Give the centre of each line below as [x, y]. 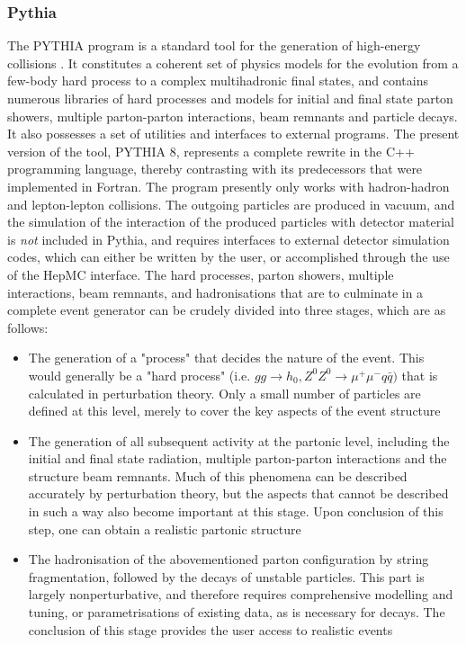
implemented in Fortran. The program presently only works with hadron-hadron [229, 186]
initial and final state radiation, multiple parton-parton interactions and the [237, 458]
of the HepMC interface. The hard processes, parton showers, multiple [201, 274]
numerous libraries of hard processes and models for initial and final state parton [230, 98]
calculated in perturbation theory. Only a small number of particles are [224, 393]
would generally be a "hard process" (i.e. [139, 375]
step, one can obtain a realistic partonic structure [165, 529]
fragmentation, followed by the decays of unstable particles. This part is [226, 576]
